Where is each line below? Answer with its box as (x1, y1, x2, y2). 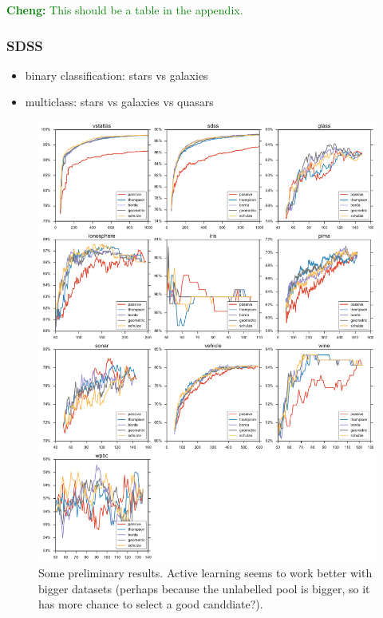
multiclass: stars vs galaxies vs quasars (25, 93, 214, 110)
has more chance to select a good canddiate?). (38, 596, 263, 612)
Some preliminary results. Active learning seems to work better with (38, 565, 373, 581)
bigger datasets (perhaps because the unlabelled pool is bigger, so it (38, 580, 370, 596)
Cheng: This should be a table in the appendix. (6, 2, 243, 18)
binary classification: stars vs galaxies (25, 66, 208, 83)
